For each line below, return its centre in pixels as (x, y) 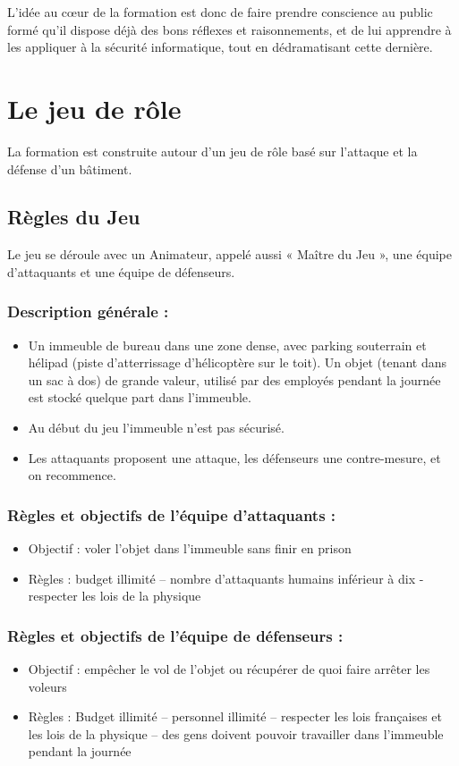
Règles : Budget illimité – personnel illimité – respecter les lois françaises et (235, 716)
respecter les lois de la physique (115, 596)
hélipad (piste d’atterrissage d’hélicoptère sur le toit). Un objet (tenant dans (238, 362)
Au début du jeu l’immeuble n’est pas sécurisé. (156, 428)
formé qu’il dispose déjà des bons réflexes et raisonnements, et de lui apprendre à (229, 29)
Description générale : (88, 311)
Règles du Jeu (74, 217)
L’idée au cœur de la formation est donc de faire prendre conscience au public (220, 12)
